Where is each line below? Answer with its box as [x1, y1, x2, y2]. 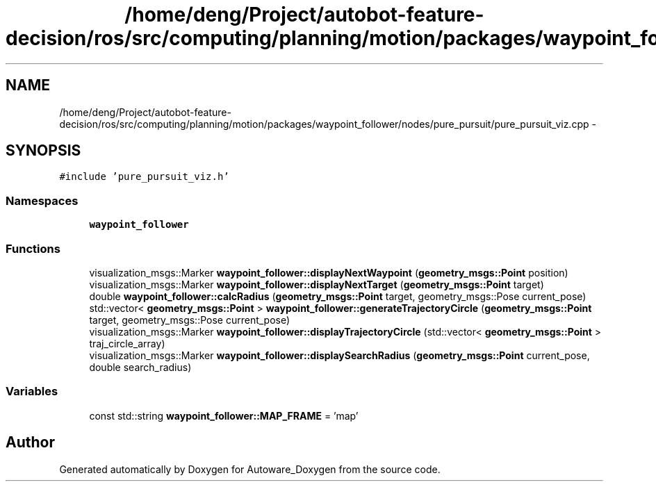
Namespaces [6, 193, 79, 208]
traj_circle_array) [89, 337, 165, 349]
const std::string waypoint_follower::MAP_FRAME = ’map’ [89, 409, 359, 422]
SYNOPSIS [6, 142, 81, 160]
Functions [6, 241, 60, 256]
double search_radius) [89, 361, 192, 373]
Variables [6, 384, 58, 399]
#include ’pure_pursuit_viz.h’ [59, 171, 229, 183]
